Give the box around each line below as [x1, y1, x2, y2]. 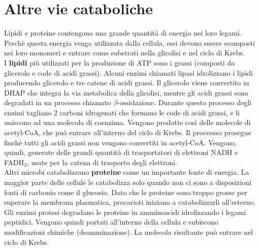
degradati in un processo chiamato [4, 97, 111, 108]
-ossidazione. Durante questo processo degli [117, 97, 252, 108]
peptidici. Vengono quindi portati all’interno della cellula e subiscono [4, 216, 218, 227]
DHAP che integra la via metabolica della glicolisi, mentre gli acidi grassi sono [4, 87, 248, 98]
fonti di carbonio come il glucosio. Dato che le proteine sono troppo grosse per [4, 186, 247, 197]
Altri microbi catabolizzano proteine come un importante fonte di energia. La [4, 167, 249, 177]
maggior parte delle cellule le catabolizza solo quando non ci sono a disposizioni [4, 177, 251, 188]
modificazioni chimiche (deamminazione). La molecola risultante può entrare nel [4, 227, 253, 237]
